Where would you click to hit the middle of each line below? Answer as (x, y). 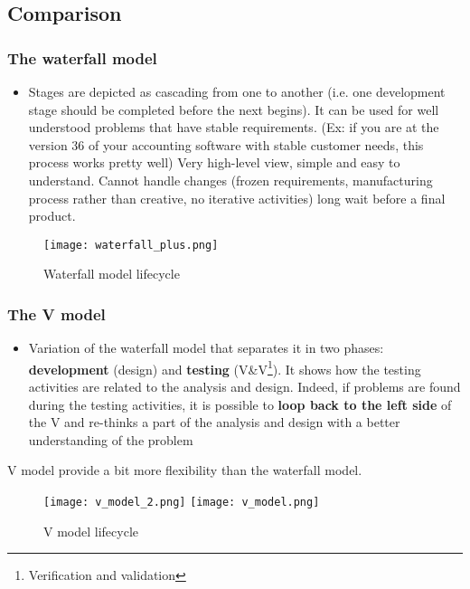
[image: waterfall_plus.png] (131, 245)
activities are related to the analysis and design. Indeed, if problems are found (244, 387)
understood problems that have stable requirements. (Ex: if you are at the (234, 127)
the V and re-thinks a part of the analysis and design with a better (214, 422)
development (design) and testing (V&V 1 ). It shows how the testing (225, 367)
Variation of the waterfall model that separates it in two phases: (206, 348)
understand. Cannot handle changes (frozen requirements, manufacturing (230, 180)
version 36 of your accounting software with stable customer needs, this (226, 144)
